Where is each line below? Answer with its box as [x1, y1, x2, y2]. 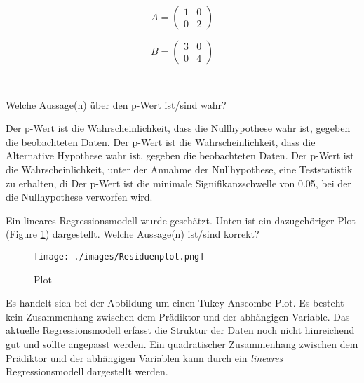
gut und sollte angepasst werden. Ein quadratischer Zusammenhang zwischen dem [6, 336, 358, 351]
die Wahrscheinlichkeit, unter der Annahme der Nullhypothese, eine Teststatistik [6, 161, 353, 176]
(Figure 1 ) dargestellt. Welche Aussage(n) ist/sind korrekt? [6, 227, 259, 241]
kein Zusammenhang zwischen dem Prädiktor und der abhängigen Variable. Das [6, 309, 350, 323]
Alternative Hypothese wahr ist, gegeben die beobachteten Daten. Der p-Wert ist [6, 148, 354, 163]
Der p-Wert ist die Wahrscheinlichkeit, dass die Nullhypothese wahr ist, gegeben [6, 121, 351, 135]
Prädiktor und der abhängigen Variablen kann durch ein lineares [6, 350, 283, 365]
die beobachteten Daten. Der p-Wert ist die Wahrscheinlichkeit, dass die [6, 134, 316, 149]
